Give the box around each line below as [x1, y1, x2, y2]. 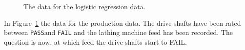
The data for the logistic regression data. [23, 1, 145, 11]
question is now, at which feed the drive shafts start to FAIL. [4, 36, 187, 47]
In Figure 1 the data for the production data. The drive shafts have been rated [4, 17, 241, 28]
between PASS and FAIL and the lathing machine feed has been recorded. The [4, 27, 233, 37]
